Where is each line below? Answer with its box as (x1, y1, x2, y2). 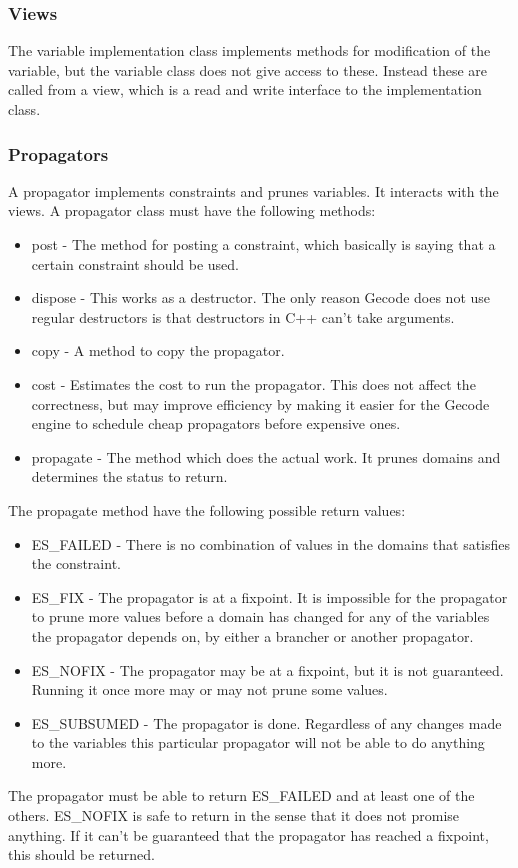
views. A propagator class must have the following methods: (8, 200, 376, 221)
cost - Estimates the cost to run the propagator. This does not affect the (31, 373, 476, 394)
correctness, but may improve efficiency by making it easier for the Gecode (31, 393, 490, 414)
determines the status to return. (31, 466, 228, 487)
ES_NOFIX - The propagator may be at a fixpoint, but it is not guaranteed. (31, 659, 504, 680)
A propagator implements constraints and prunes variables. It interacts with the (8, 180, 499, 201)
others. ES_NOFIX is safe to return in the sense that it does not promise (8, 805, 460, 826)
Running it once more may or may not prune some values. (31, 679, 388, 700)
